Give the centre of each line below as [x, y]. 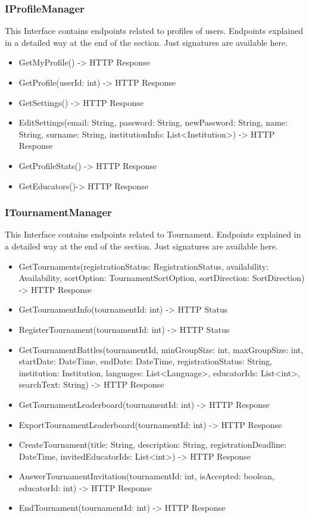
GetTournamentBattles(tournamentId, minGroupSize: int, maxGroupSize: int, [161, 349]
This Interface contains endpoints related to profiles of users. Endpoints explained [154, 31]
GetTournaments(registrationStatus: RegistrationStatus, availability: [144, 266]
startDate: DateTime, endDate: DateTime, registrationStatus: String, [145, 361]
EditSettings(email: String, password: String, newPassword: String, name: [153, 122]
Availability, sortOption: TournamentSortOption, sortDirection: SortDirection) [162, 278]
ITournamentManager [58, 212]
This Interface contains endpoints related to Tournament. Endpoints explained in [153, 234]
